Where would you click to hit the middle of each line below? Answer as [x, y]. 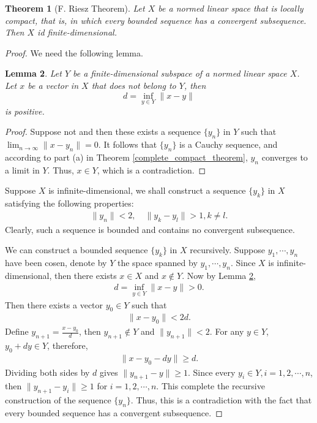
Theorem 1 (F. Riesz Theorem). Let [75, 8]
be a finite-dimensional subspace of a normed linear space [180, 73]
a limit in [22, 170]
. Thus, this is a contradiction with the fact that [221, 400]
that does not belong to [134, 85]
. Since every [212, 372]
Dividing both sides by [47, 372]
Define [17, 331]
